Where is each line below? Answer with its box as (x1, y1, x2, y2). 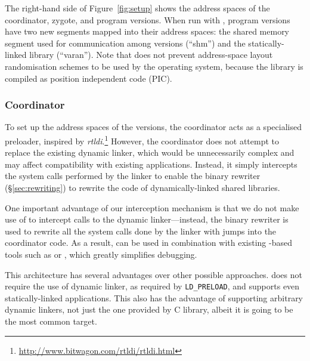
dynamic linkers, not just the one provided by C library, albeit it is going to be (5, 303, 293, 316)
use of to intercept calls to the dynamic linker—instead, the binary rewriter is (5, 213, 289, 226)
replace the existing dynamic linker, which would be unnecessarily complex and (5, 146, 294, 159)
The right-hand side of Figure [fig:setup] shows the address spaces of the (5, 2, 270, 14)
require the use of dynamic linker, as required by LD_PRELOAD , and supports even (5, 280, 300, 292)
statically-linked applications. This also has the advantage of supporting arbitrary (5, 291, 303, 304)
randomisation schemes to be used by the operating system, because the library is (5, 60, 303, 72)
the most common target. (5, 315, 97, 327)
